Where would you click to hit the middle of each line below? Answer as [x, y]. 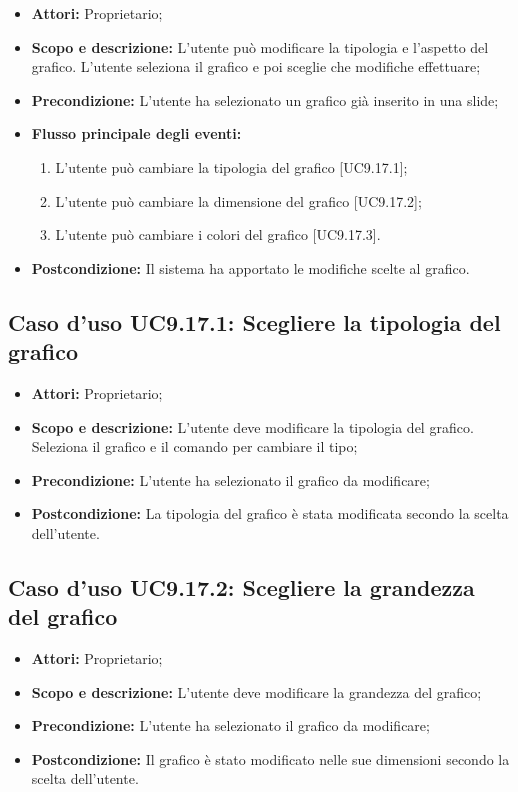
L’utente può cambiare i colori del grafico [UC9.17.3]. [218, 234]
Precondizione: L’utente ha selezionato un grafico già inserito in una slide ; [265, 99]
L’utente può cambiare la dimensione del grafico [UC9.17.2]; [238, 200]
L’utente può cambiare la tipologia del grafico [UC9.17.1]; [231, 166]
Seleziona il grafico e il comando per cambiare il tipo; [194, 446]
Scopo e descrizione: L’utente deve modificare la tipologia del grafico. [252, 426]
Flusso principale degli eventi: [136, 133]
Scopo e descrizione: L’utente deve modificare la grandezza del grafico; [256, 691]
